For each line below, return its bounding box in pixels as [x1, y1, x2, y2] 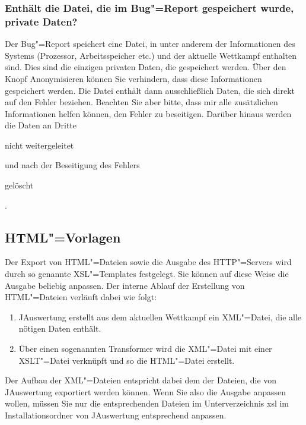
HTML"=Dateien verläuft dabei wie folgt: [5, 291, 157, 303]
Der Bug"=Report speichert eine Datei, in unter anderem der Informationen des [5, 37, 295, 50]
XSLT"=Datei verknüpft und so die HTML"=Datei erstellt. [18, 354, 235, 366]
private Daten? [5, 14, 78, 29]
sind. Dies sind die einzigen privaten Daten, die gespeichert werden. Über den [5, 61, 286, 73]
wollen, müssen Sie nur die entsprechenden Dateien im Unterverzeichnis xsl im [5, 397, 289, 410]
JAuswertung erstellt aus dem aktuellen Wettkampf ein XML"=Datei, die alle [18, 310, 302, 323]
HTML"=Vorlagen [5, 228, 121, 246]
